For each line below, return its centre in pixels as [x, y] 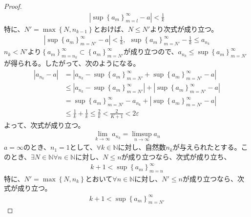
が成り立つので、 [151, 51]
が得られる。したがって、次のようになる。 [72, 63]
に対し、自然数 [142, 147]
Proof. [13, 6]
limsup [142, 134]
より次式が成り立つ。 [184, 29]
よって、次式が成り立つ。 [44, 125]
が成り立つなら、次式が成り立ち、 [176, 156]
